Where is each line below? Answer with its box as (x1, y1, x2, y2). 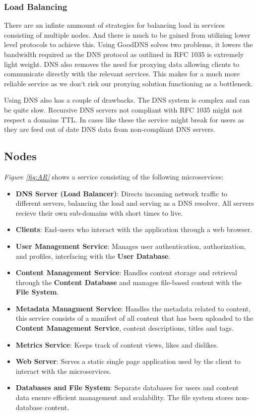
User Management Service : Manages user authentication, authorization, (15, 240, 246, 251)
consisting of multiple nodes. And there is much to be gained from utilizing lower (4, 29, 251, 40)
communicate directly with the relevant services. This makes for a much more (4, 68, 240, 79)
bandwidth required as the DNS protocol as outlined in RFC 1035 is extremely (4, 49, 244, 59)
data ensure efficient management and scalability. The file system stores (15, 392, 234, 403)
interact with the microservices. (15, 365, 112, 376)
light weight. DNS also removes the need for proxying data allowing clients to (4, 59, 240, 69)
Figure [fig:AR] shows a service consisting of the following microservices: (4, 171, 224, 181)
